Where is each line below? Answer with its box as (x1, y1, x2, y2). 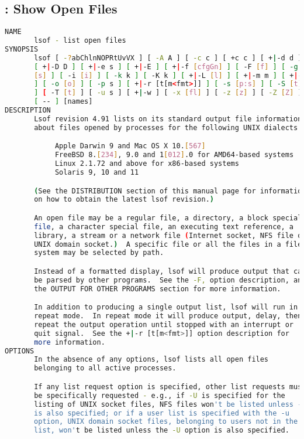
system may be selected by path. (34, 249, 164, 257)
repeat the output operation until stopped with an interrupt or (34, 320, 293, 329)
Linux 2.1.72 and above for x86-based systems (54, 159, 239, 168)
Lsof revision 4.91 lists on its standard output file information (34, 114, 302, 123)
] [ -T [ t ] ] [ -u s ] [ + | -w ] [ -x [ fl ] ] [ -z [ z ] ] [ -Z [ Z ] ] (34, 89, 302, 97)
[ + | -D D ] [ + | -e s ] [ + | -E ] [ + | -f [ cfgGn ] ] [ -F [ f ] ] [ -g (34, 62, 298, 71)
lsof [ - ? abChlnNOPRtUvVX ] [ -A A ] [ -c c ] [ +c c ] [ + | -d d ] (34, 53, 302, 62)
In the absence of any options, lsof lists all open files (34, 355, 269, 364)
